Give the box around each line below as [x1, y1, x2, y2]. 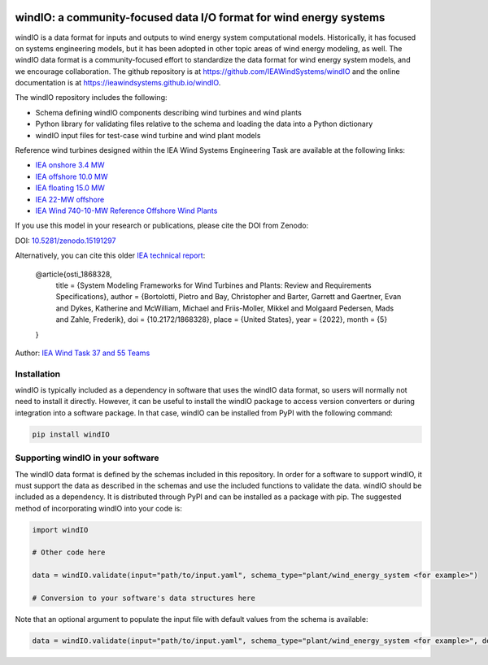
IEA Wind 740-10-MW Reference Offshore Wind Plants [35, 206, 218, 215]
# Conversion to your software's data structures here [32, 593, 255, 603]
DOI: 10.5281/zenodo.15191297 [15, 236, 116, 246]
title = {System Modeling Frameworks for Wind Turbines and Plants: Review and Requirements [55, 280, 372, 290]
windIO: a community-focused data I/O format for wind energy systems [15, 11, 386, 24]
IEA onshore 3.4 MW [35, 160, 105, 170]
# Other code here [32, 548, 106, 557]
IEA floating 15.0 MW [35, 183, 106, 193]
